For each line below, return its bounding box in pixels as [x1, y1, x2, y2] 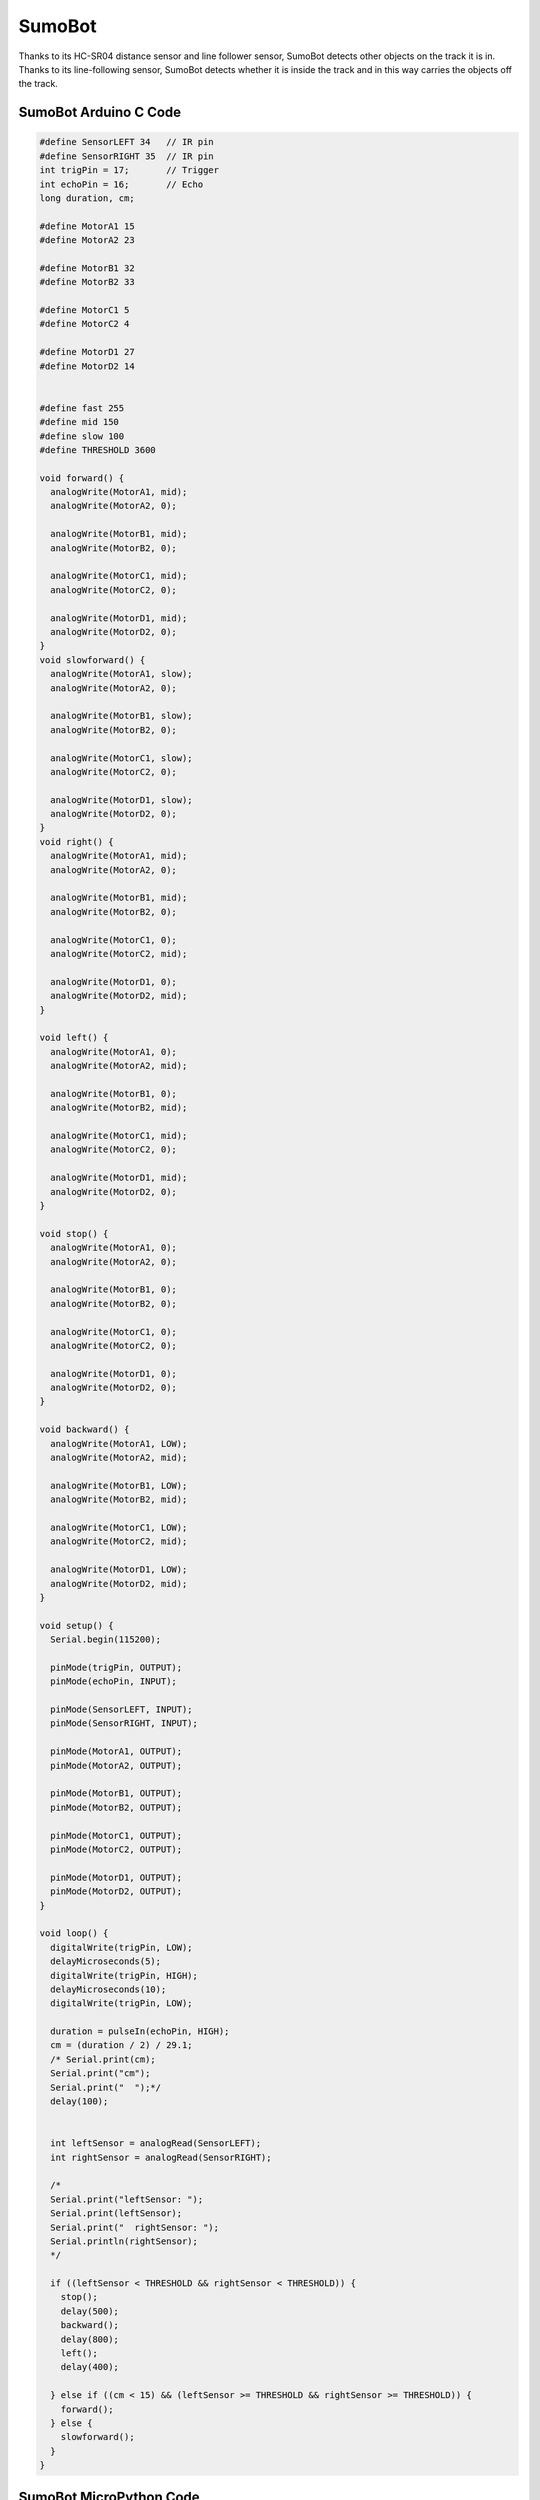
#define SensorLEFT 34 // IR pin [39, 136, 214, 148]
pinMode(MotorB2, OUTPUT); [50, 1801, 183, 1813]
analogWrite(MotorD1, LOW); [50, 1564, 188, 1575]
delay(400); [60, 2361, 120, 2373]
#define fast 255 [39, 402, 125, 414]
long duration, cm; [39, 192, 135, 204]
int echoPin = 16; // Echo [39, 178, 204, 190]
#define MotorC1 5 [39, 305, 130, 316]
